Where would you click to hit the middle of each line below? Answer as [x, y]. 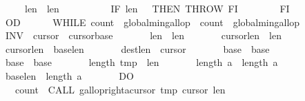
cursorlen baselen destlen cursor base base [137, 48]
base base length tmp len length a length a [141, 62]
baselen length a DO [69, 75]
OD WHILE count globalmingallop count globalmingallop [152, 22]
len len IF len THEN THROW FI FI [157, 8]
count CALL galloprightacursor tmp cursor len [120, 89]
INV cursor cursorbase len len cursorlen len [143, 35]
